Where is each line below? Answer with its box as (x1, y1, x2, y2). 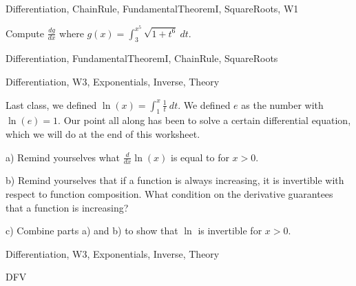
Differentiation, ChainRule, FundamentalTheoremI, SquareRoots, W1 (6, 1, 299, 15)
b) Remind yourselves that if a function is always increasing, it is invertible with (6, 173, 344, 187)
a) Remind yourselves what (6, 150, 121, 164)
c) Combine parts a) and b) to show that (6, 223, 178, 238)
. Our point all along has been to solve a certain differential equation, (58, 113, 351, 127)
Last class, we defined (6, 97, 97, 112)
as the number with (241, 97, 324, 112)
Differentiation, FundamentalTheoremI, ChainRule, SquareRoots (6, 51, 278, 65)
